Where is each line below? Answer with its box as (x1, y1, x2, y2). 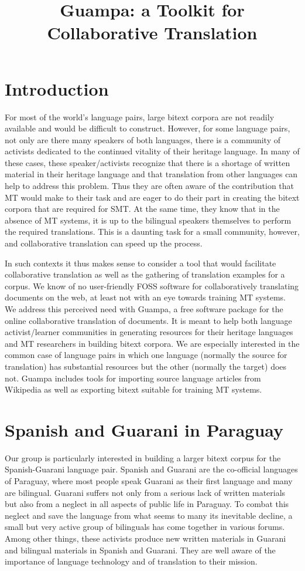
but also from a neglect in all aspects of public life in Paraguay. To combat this (5, 498, 289, 510)
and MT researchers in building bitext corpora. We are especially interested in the (5, 337, 300, 349)
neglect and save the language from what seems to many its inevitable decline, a (5, 509, 293, 521)
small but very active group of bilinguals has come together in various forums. (5, 521, 285, 533)
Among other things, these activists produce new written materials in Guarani (5, 532, 286, 545)
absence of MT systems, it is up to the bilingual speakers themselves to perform (5, 214, 292, 226)
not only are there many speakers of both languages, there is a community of (5, 133, 281, 146)
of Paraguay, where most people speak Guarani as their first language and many (5, 475, 293, 487)
